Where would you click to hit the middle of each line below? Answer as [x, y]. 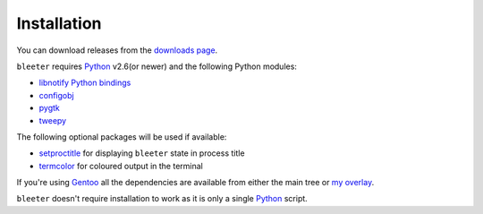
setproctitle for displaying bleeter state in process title [142, 153]
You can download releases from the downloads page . [117, 50]
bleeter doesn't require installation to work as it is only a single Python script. [162, 199]
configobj [57, 95]
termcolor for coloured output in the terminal [121, 166]
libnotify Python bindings [85, 83]
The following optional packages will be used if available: [122, 137]
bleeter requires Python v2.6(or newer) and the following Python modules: [157, 66]
